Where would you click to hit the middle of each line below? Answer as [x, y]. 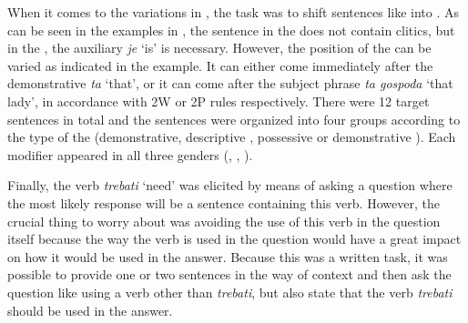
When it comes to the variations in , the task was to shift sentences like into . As [234, 12]
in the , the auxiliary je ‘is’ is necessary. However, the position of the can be [219, 48]
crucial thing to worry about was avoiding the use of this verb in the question [224, 221]
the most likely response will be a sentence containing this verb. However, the [224, 202]
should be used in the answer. [90, 310]
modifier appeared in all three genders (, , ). [130, 154]
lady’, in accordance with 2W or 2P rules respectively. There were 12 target [219, 101]
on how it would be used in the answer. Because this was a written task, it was [228, 256]
